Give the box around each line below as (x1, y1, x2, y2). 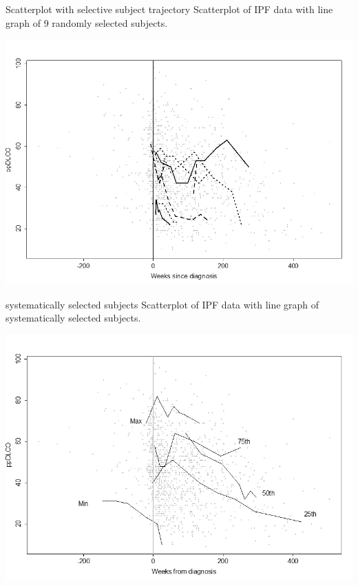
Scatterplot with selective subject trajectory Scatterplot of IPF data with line (6, 2, 333, 16)
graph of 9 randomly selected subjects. (6, 15, 168, 30)
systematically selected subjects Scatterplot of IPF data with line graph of (6, 297, 319, 311)
